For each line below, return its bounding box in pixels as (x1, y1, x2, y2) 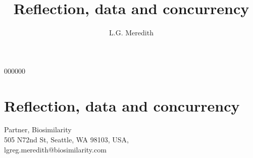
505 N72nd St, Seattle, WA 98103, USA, (4, 134, 129, 145)
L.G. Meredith (109, 27, 154, 38)
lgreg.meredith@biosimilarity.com (4, 144, 107, 154)
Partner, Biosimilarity (4, 124, 72, 135)
